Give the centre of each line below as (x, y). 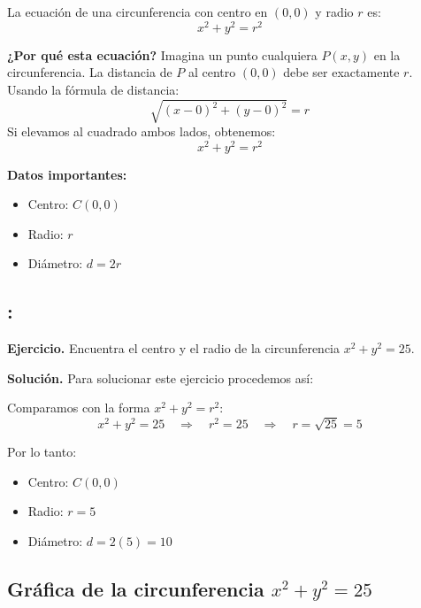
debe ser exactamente (341, 72)
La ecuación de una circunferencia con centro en (138, 12)
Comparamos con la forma (79, 408)
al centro (212, 72)
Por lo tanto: (42, 452)
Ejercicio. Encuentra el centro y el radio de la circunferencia (173, 348)
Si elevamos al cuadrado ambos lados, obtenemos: (142, 131)
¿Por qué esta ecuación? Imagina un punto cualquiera (162, 54)
